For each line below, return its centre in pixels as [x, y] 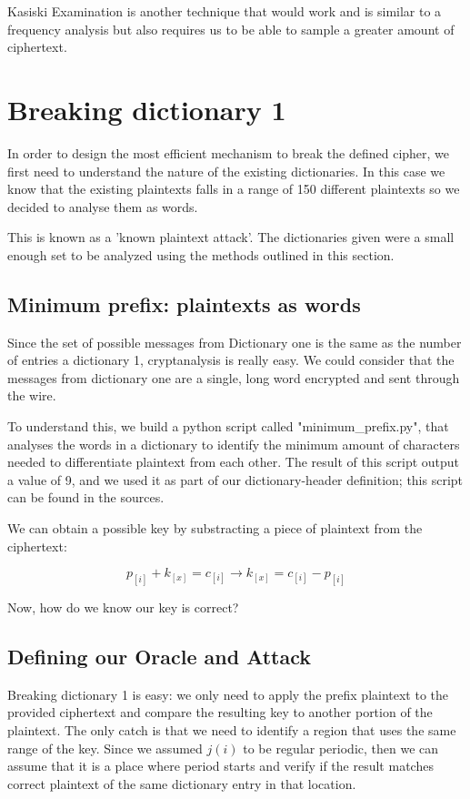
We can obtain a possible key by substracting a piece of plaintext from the [215, 528]
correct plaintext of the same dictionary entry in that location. [182, 783]
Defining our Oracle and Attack [160, 657]
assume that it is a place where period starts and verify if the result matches [220, 766]
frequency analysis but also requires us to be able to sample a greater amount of [231, 29]
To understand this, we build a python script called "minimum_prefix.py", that [228, 426]
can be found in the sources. [86, 497]
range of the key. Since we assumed [105, 748]
